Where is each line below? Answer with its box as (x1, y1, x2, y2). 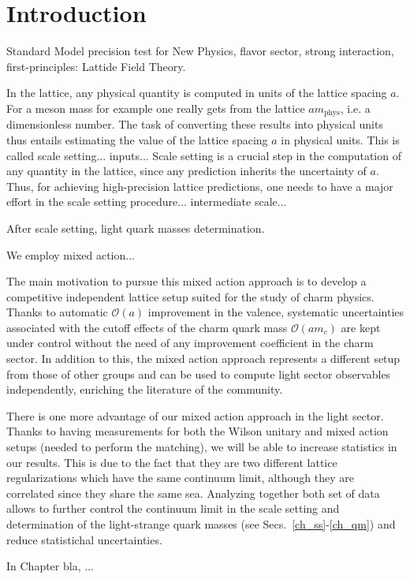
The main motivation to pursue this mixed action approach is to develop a (6, 273, 367, 289)
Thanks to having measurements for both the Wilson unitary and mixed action (6, 423, 389, 439)
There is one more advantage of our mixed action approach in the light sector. (6, 407, 384, 424)
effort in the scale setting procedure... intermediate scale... (6, 193, 287, 210)
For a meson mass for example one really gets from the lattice (6, 99, 305, 116)
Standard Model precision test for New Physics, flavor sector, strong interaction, (6, 43, 394, 59)
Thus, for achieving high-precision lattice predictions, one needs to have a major (6, 177, 393, 194)
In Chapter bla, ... (6, 558, 94, 574)
